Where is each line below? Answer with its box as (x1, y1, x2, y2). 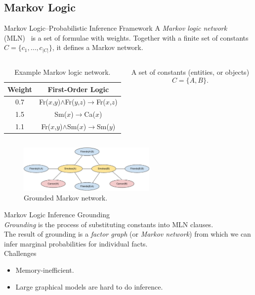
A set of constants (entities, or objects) (131, 66, 250, 77)
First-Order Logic (47, 84, 109, 94)
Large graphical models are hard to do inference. (15, 281, 163, 292)
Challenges (4, 248, 37, 258)
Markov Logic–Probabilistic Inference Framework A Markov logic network (4, 23, 227, 33)
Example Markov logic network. (14, 66, 111, 77)
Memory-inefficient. (15, 264, 74, 275)
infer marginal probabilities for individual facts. (4, 238, 148, 248)
